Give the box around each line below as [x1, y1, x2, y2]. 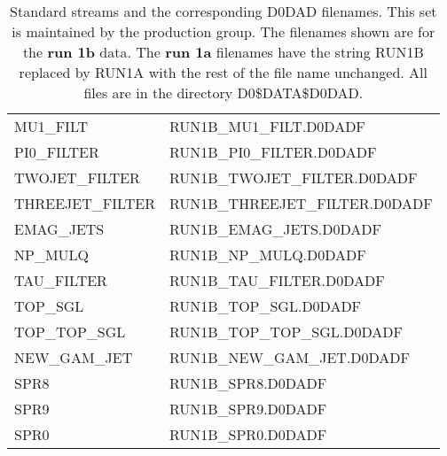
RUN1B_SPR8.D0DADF [169, 373, 327, 393]
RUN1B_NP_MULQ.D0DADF [169, 244, 366, 265]
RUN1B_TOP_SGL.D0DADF [169, 296, 362, 316]
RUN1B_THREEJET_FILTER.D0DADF [169, 193, 433, 213]
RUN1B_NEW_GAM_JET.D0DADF [169, 347, 410, 367]
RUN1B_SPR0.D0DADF [169, 424, 327, 444]
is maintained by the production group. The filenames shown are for [12, 21, 435, 42]
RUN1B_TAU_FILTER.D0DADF [169, 270, 385, 290]
